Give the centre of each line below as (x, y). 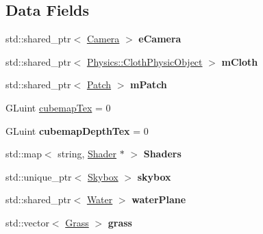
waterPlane (159, 199)
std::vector (27, 222)
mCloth (240, 61)
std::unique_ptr (39, 176)
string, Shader (87, 154)
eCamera (160, 39)
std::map (24, 154)
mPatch (149, 84)
